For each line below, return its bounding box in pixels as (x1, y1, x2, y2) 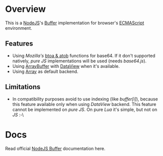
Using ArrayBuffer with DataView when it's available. (12, 63, 120, 69)
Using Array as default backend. (12, 68, 78, 74)
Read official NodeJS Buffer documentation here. (5, 145, 106, 152)
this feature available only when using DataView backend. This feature (12, 101, 157, 107)
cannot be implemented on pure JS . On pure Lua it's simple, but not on (12, 106, 158, 112)
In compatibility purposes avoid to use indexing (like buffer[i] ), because (12, 96, 158, 102)
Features (5, 40, 33, 48)
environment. (5, 25, 32, 31)
